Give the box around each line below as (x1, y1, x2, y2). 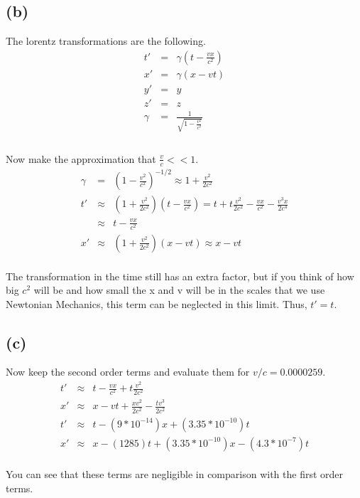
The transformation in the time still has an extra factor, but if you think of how (6, 268, 354, 283)
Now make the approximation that (6, 151, 156, 166)
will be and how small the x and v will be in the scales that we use (33, 282, 325, 297)
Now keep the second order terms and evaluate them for (6, 364, 250, 379)
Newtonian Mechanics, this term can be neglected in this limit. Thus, (6, 296, 307, 311)
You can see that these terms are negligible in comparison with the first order (6, 467, 344, 482)
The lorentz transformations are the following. (6, 33, 206, 48)
